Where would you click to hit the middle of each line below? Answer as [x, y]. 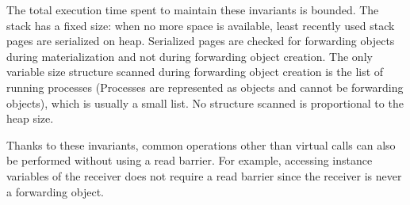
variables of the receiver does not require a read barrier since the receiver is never [204, 175]
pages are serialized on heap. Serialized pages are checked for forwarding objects [201, 41]
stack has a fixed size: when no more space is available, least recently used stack [201, 25]
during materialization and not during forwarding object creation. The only [190, 56]
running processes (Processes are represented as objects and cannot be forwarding [205, 87]
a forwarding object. [55, 191]
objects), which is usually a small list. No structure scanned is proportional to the [205, 102]
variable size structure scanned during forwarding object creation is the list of [195, 72]
